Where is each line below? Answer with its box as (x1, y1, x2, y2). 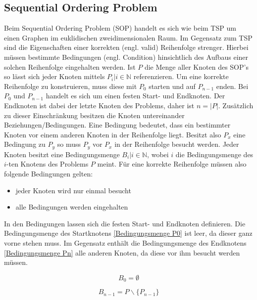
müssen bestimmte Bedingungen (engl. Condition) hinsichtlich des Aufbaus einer (4, 51, 249, 62)
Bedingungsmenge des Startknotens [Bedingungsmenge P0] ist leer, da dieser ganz (4, 228, 253, 238)
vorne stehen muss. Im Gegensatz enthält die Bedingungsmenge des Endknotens (4, 237, 247, 248)
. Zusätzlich (218, 100, 254, 110)
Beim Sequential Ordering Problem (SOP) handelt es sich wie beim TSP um (4, 23, 236, 33)
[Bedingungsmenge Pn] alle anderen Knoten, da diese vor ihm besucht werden (4, 247, 240, 257)
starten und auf (149, 81, 196, 91)
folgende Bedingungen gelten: (4, 168, 93, 178)
